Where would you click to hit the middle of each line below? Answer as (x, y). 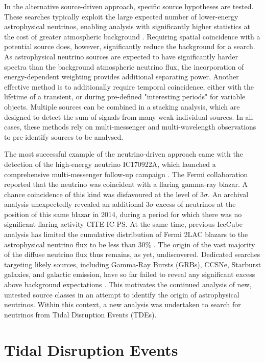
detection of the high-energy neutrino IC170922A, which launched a (110, 164)
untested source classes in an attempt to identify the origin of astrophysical (122, 294)
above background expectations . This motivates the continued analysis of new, (128, 284)
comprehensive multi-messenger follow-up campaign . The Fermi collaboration (126, 174)
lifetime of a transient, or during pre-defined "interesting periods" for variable (125, 97)
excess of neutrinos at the (196, 204)
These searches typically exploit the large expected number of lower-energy (121, 16)
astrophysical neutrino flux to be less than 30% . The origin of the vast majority (130, 244)
